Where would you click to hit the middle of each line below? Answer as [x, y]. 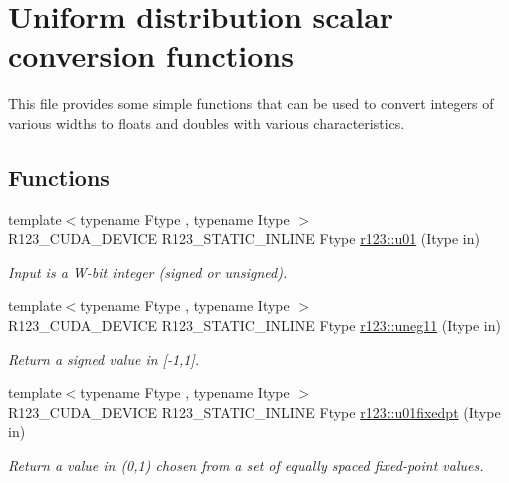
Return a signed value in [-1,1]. [104, 358]
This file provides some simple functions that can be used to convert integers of [251, 103]
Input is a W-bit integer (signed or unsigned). [148, 271]
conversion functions [151, 55]
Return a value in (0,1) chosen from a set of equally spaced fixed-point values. [246, 465]
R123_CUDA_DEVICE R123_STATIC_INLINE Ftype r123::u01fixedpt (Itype [254, 411]
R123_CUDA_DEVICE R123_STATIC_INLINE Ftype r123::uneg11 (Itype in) [254, 325]
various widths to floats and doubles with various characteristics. [206, 122]
